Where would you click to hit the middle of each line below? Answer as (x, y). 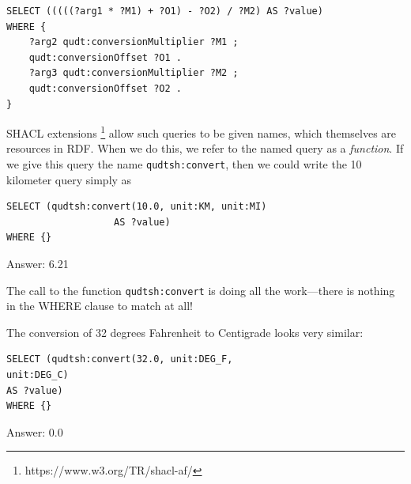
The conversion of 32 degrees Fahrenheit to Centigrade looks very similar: (185, 332)
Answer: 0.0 (35, 431)
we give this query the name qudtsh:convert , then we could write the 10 (184, 164)
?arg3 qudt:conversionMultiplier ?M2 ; (134, 73)
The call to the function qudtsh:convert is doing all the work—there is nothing (201, 290)
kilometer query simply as (69, 179)
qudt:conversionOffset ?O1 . (105, 57)
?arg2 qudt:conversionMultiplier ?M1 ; (134, 42)
